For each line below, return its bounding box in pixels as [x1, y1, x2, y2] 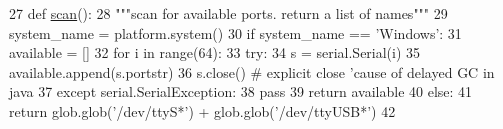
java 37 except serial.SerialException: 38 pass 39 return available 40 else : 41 [9, 81, 473, 102]
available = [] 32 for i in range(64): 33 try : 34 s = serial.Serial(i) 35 [9, 42, 421, 63]
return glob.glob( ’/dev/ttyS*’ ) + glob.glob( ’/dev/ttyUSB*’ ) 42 [9, 100, 396, 121]
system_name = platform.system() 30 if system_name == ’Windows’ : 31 [9, 22, 462, 43]
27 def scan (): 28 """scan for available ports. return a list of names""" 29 [9, 3, 448, 23]
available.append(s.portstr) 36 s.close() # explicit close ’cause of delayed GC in [9, 61, 495, 82]
